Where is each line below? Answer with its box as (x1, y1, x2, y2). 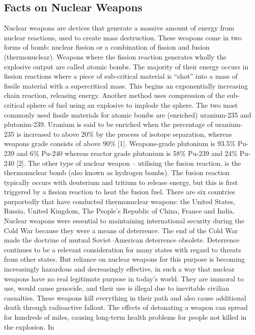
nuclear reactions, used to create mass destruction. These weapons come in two (4, 32, 242, 42)
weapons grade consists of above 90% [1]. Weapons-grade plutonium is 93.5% (4, 138, 236, 149)
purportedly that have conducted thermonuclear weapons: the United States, (4, 196, 235, 206)
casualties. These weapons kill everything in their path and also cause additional (4, 292, 246, 303)
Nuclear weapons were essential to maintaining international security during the (4, 215, 245, 226)
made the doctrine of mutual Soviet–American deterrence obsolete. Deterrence (4, 235, 240, 245)
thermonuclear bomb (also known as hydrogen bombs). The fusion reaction (4, 167, 230, 178)
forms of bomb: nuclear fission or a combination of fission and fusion (4, 42, 210, 52)
